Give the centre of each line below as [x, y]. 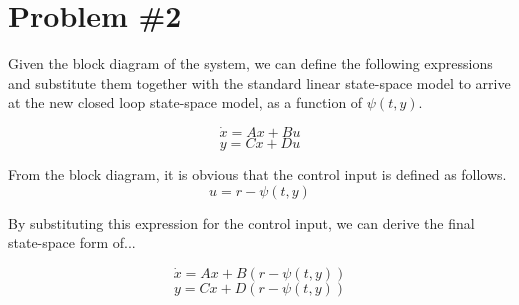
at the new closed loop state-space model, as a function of [185, 102]
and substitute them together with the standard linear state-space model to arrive [259, 82]
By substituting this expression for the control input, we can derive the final [241, 222]
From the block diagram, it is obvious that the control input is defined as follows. [257, 174]
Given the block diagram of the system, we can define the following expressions [250, 63]
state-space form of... [72, 242]
